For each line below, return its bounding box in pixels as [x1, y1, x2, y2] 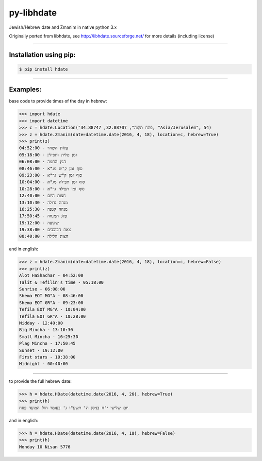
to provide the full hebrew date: [9, 378, 72, 384]
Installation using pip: [9, 51, 76, 59]
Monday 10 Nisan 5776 [19, 444, 71, 449]
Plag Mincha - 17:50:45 [19, 341, 76, 346]
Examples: [9, 85, 42, 94]
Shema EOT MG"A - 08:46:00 [19, 293, 83, 299]
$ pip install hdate [19, 66, 68, 72]
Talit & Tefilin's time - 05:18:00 [19, 279, 104, 285]
